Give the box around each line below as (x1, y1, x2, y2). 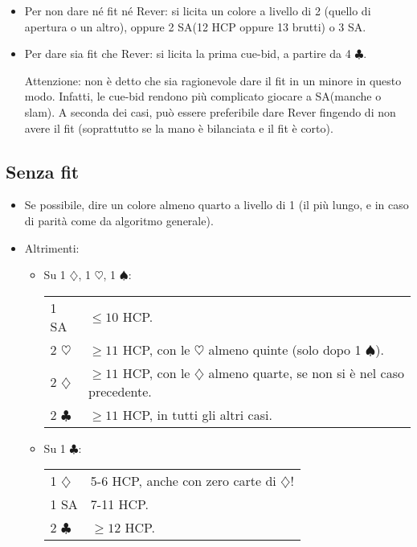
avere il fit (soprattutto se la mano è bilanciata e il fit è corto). (24, 119, 333, 136)
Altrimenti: (24, 239, 80, 256)
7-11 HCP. (90, 495, 149, 514)
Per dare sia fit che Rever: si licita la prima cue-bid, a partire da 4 (24, 45, 351, 62)
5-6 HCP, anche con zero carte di (90, 471, 276, 491)
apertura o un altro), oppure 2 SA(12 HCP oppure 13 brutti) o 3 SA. (24, 18, 366, 35)
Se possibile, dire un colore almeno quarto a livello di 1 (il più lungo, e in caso (24, 196, 409, 213)
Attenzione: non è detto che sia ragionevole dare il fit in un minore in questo (24, 72, 402, 88)
